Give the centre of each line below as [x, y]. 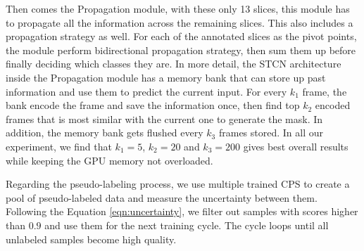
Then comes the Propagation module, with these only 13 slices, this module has [178, 8]
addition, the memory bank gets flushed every [105, 133]
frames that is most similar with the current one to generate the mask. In [164, 118]
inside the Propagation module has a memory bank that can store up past [166, 77]
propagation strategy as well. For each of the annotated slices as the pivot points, [181, 36]
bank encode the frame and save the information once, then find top [153, 105]
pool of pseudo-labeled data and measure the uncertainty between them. [162, 197]
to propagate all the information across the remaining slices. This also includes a [180, 22]
